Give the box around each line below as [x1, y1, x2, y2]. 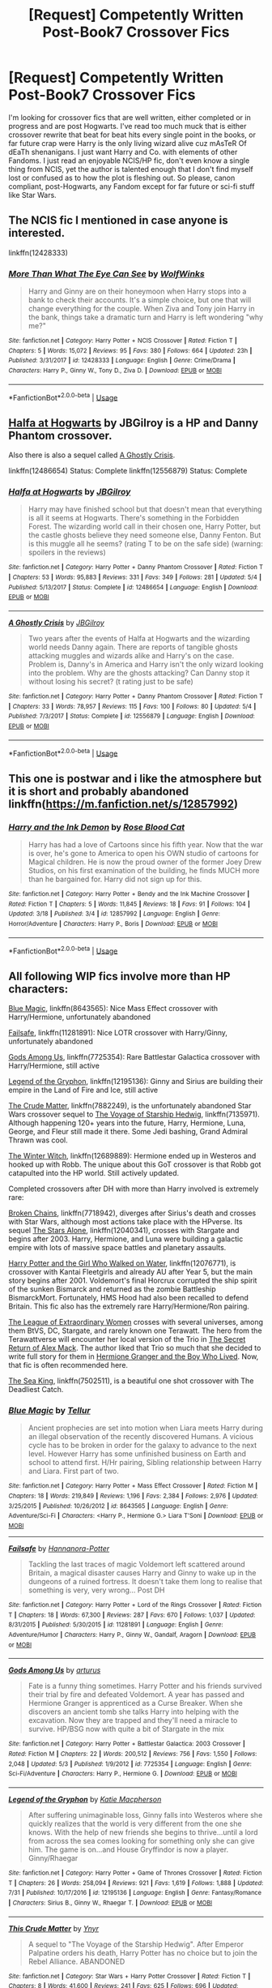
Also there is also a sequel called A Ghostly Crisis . [8, 450, 176, 460]
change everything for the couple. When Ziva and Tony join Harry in [28, 304, 255, 314]
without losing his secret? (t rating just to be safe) [28, 677, 194, 687]
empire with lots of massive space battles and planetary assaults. [8, 1243, 227, 1253]
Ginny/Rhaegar [28, 1853, 79, 1862]
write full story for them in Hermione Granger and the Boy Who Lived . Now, [8, 1352, 259, 1361]
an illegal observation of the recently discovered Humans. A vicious [28, 1432, 253, 1442]
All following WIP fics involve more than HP [8, 969, 231, 983]
